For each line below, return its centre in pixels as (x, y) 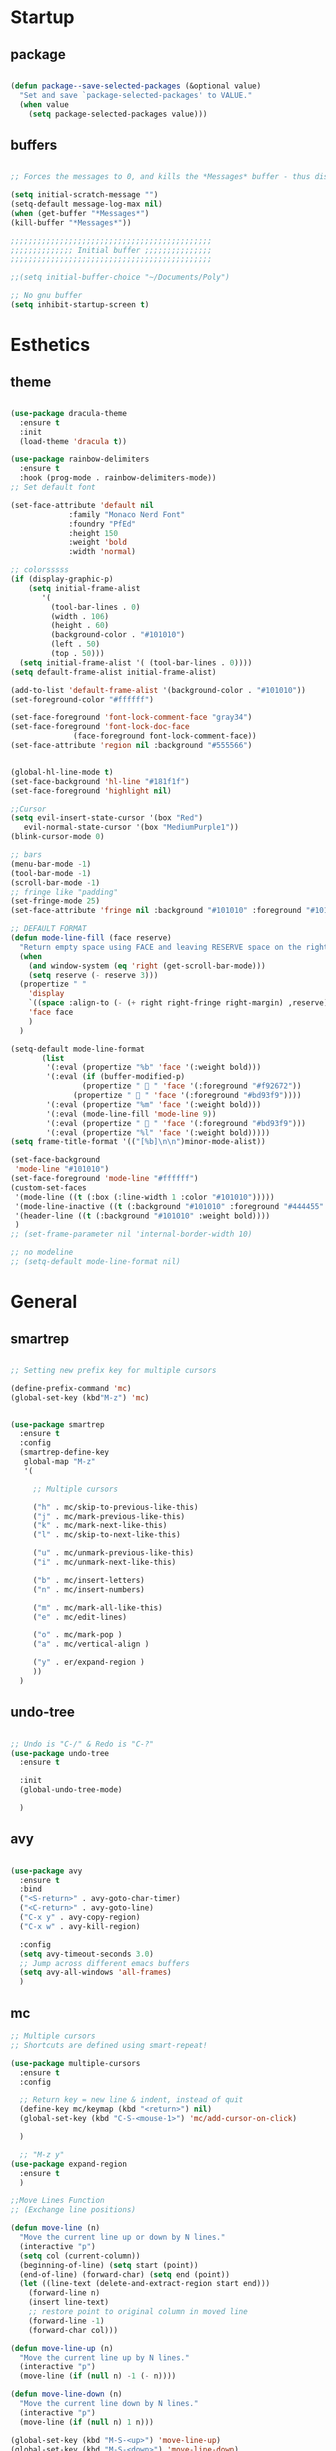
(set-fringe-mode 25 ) (55, 901)
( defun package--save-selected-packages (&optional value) (136, 86)
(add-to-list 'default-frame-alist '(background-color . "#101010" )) (158, 690)
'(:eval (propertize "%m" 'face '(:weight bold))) (154, 1104)
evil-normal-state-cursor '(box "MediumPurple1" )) (131, 827)
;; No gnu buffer (46, 296)
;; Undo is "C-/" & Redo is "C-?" (82, 1744)
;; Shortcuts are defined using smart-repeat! (109, 2045)
